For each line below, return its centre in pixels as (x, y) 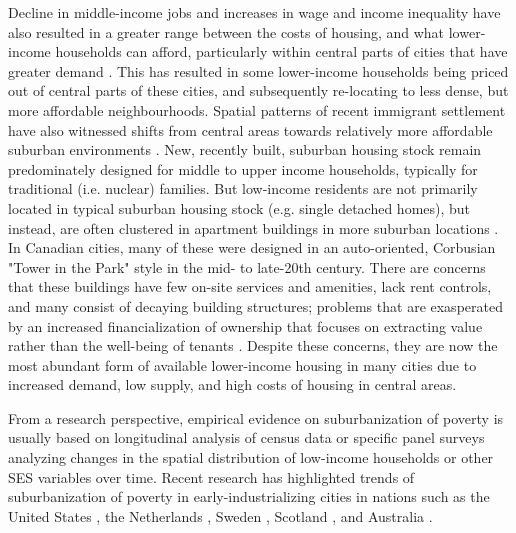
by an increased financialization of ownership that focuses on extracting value (245, 325)
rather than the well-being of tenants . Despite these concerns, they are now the (253, 345)
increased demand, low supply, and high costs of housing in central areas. (232, 384)
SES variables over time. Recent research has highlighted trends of (211, 476)
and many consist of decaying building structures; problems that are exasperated (255, 305)
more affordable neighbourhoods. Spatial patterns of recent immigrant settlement (257, 109)
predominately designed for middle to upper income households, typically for (243, 168)
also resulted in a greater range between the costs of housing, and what (226, 31)
